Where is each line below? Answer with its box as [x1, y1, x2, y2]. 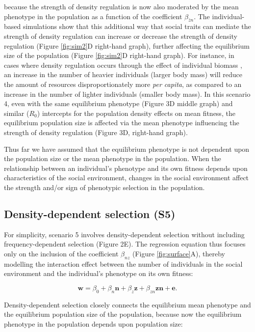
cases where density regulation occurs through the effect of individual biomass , [4, 59, 242, 70]
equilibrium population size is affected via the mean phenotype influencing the [4, 117, 239, 128]
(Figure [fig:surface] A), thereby [132, 248, 225, 258]
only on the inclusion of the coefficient [4, 248, 119, 258]
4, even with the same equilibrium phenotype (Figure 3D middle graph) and [4, 98, 233, 109]
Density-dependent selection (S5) [4, 206, 176, 221]
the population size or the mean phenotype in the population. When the [4, 153, 221, 164]
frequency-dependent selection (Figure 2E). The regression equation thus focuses [4, 239, 246, 249]
